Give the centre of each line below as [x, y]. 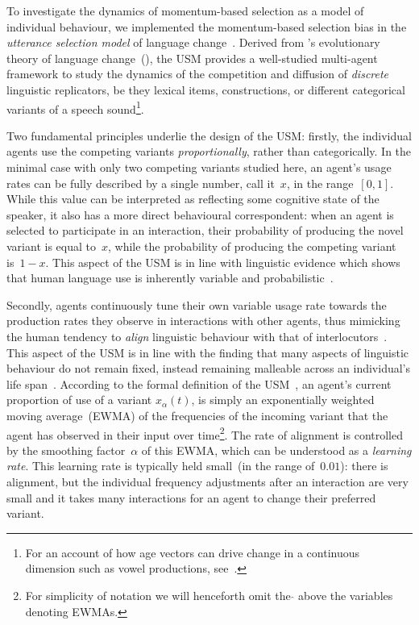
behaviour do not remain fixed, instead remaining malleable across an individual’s [209, 368]
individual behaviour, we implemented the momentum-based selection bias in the [207, 26]
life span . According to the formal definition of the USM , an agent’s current [199, 383]
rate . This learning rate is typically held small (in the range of [161, 466]
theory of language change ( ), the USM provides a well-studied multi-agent [192, 58]
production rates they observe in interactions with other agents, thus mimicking [203, 321]
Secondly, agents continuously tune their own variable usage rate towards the [197, 304]
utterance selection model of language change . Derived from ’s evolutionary [193, 42]
